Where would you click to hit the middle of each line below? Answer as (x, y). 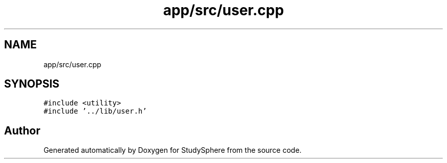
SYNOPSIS (32, 84)
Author (22, 130)
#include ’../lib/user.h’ (95, 111)
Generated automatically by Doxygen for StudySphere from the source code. (172, 150)
